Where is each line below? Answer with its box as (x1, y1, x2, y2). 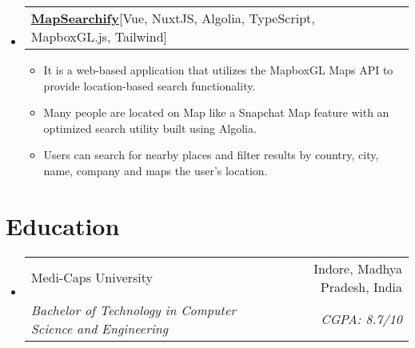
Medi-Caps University (30, 268, 154, 287)
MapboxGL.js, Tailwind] (30, 27, 168, 46)
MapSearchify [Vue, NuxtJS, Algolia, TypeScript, (30, 9, 315, 27)
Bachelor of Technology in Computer (30, 300, 237, 319)
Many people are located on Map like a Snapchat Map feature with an (43, 104, 389, 121)
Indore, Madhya (313, 258, 402, 278)
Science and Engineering (30, 318, 169, 338)
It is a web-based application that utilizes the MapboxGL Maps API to (43, 62, 393, 78)
